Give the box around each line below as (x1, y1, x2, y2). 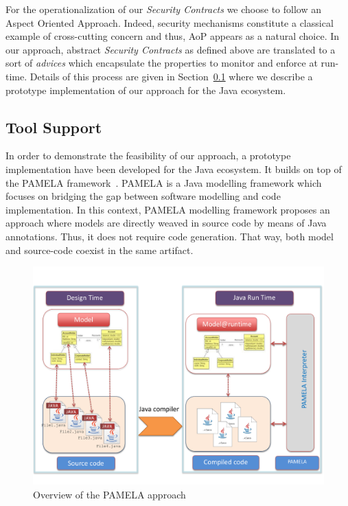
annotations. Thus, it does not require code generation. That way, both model (5, 229, 334, 243)
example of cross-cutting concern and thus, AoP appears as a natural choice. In (5, 29, 340, 43)
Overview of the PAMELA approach (33, 487, 186, 501)
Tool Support (5, 116, 102, 137)
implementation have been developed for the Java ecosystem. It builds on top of (5, 161, 342, 176)
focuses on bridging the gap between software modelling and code (5, 189, 281, 203)
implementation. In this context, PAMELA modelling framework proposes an (5, 202, 330, 216)
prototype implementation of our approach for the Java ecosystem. (5, 82, 286, 97)
